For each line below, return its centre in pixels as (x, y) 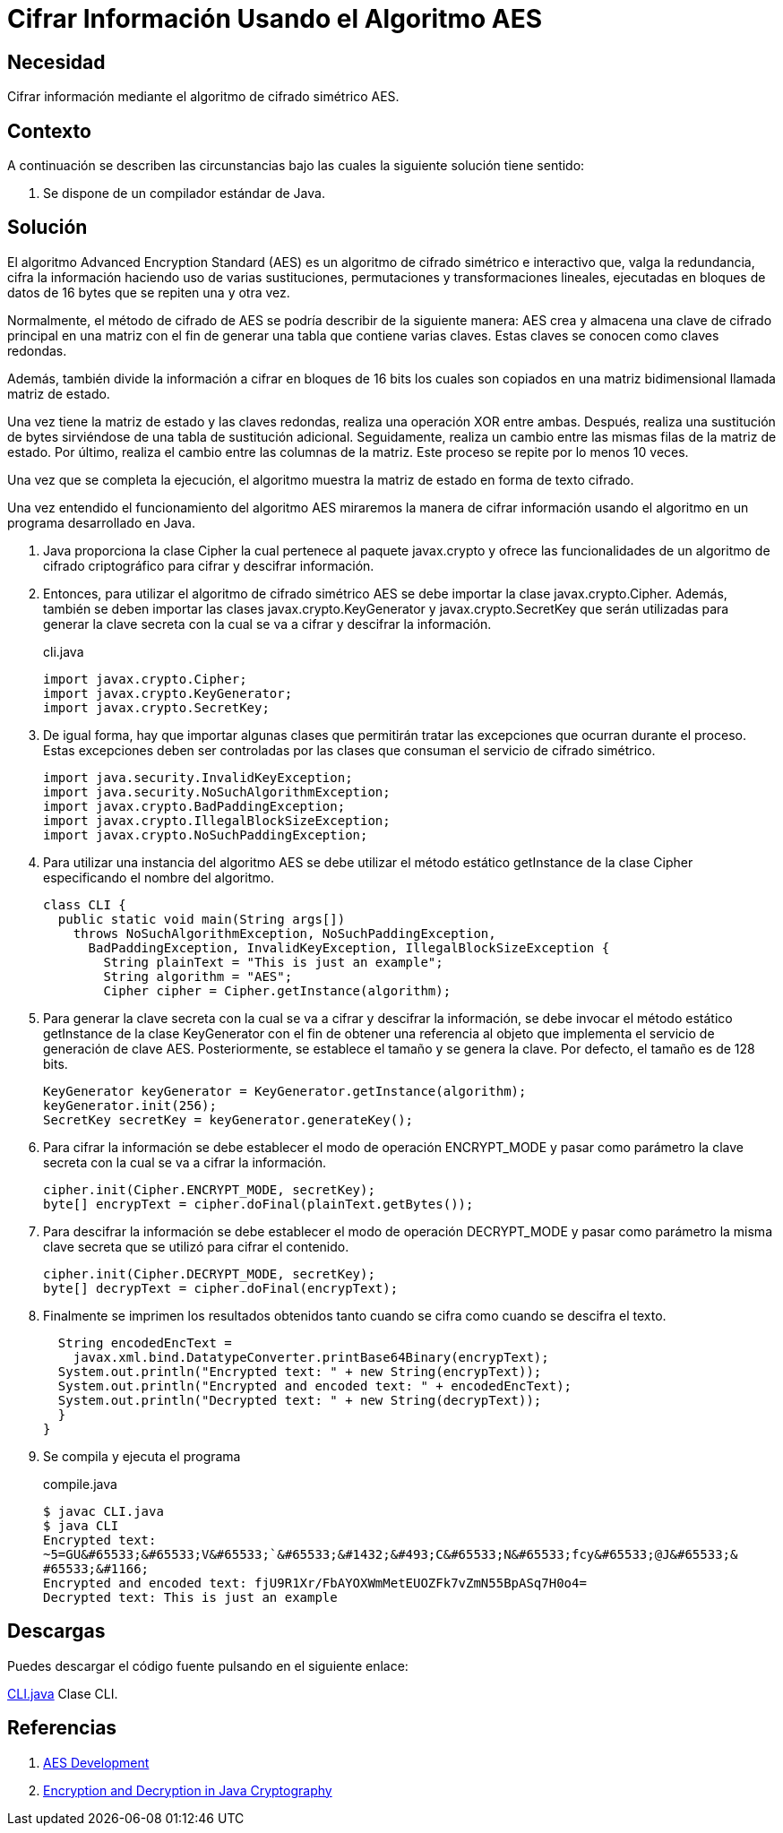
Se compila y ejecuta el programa (142, 1456)
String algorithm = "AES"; (198, 976)
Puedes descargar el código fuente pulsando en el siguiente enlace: (208, 1665)
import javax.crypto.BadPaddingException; (194, 806)
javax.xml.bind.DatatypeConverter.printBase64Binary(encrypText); (311, 1357)
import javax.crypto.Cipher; (145, 679)
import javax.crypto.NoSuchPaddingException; (206, 835)
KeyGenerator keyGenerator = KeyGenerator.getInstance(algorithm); (285, 1091)
